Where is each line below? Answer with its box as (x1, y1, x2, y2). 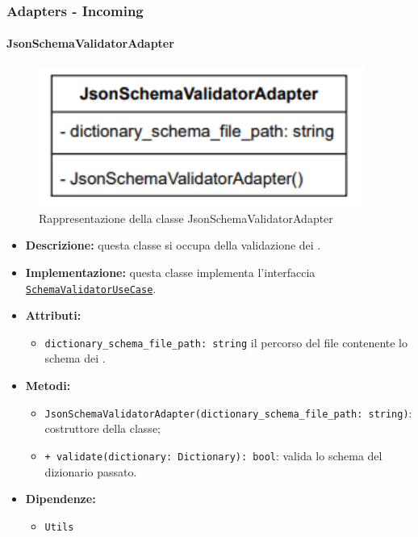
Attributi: (25, 307, 82, 324)
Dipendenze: (25, 490, 96, 507)
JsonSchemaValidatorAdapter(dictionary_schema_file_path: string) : (44, 404, 412, 421)
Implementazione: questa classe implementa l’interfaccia (25, 263, 316, 280)
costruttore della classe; (44, 420, 161, 437)
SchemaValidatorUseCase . (25, 279, 157, 296)
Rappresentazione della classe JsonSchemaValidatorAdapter (39, 209, 333, 226)
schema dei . (44, 350, 106, 367)
